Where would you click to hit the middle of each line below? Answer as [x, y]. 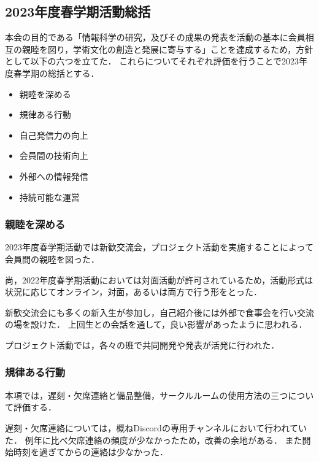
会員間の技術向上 [54, 156]
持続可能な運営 [49, 197]
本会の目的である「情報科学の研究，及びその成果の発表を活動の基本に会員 [155, 37]
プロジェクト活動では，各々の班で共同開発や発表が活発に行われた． [142, 345]
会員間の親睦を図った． [52, 259]
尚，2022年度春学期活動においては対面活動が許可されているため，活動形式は [159, 279]
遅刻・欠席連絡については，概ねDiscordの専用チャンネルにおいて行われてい [156, 427]
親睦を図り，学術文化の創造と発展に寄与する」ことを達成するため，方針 [167, 49]
